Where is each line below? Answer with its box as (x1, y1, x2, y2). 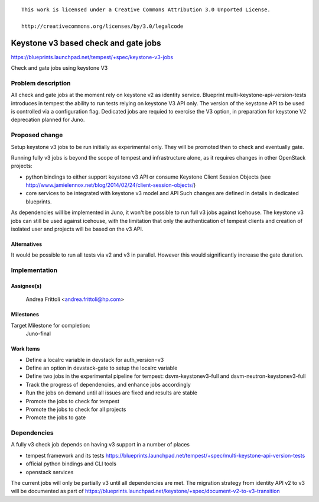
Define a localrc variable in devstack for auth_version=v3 (25, 356, 164, 363)
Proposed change (11, 131, 63, 139)
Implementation (11, 266, 58, 274)
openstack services (25, 468, 74, 475)
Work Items (11, 345, 40, 352)
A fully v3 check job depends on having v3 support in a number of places (11, 441, 190, 448)
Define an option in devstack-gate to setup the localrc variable (25, 364, 178, 371)
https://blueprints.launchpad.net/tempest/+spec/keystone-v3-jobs (11, 53, 174, 60)
